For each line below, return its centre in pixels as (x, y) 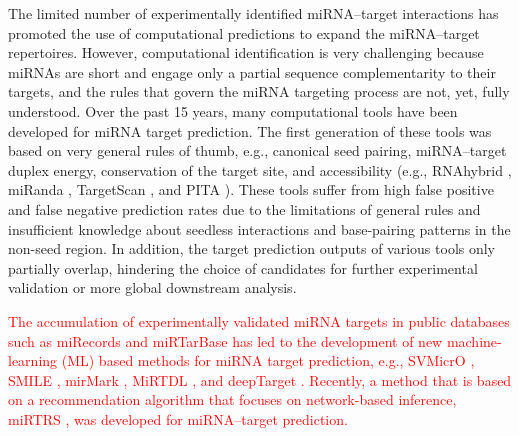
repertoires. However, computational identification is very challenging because (246, 52)
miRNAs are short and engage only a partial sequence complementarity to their (252, 71)
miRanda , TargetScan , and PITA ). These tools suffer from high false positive (251, 189)
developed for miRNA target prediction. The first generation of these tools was (250, 130)
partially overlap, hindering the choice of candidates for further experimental (243, 267)
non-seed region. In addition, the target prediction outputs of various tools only (252, 248)
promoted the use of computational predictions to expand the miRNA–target (244, 32)
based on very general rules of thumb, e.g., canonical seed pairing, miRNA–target (257, 150)
